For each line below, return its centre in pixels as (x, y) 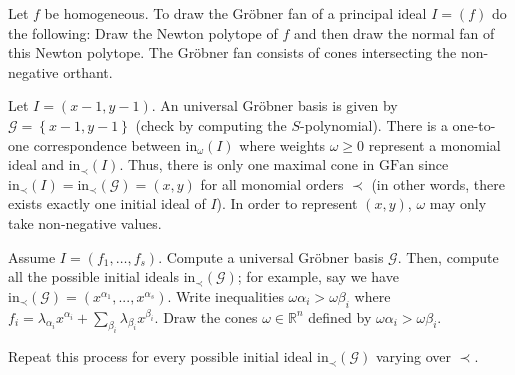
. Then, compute (448, 256)
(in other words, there (438, 183)
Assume (32, 256)
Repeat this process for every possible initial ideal (160, 356)
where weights (282, 144)
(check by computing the (211, 124)
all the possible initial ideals (93, 276)
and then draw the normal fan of (394, 32)
